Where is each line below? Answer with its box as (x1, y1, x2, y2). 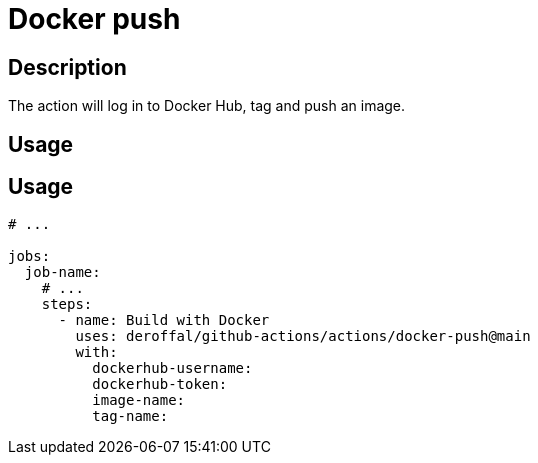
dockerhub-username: (92, 360, 253, 377)
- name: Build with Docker (58, 312, 270, 329)
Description (8, 54, 127, 80)
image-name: (92, 392, 186, 409)
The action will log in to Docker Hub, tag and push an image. (8, 97, 406, 115)
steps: (41, 296, 93, 313)
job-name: (24, 264, 101, 281)
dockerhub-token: (92, 376, 228, 393)
